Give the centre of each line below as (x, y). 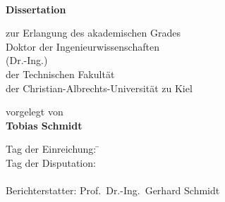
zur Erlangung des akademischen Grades (93, 33)
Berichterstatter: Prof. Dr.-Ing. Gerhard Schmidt (113, 190)
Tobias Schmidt (44, 125)
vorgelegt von (35, 112)
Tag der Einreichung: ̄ (53, 149)
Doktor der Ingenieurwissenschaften (83, 46)
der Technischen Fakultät (60, 74)
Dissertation (36, 9)
